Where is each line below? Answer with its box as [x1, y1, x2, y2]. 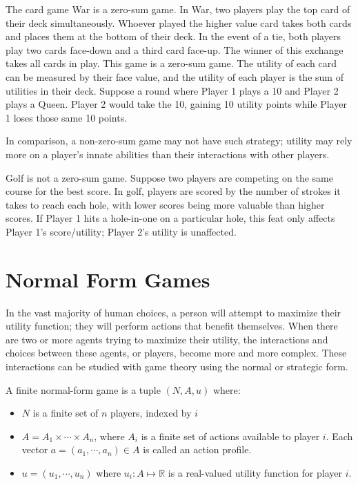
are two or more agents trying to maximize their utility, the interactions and [6, 332, 328, 346]
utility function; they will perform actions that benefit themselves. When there [6, 318, 338, 333]
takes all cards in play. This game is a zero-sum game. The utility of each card [6, 56, 337, 70]
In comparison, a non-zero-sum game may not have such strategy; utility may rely [6, 133, 352, 148]
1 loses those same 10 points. [6, 110, 128, 124]
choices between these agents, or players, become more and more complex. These [6, 345, 347, 360]
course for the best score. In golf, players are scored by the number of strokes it [6, 184, 341, 198]
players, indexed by [110, 406, 192, 420]
